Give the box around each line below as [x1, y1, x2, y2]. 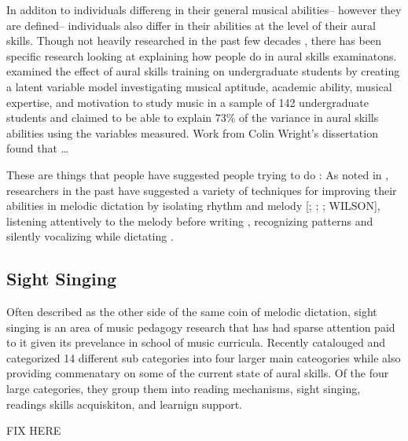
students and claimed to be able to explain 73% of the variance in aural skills [6, 109, 379, 126]
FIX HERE [6, 422, 61, 439]
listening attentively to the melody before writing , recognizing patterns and [6, 212, 373, 229]
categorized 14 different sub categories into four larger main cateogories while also [6, 349, 401, 366]
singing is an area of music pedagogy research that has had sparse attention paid [6, 318, 395, 335]
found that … [6, 140, 69, 156]
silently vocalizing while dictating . [6, 228, 174, 244]
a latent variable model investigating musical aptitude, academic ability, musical [6, 78, 392, 94]
